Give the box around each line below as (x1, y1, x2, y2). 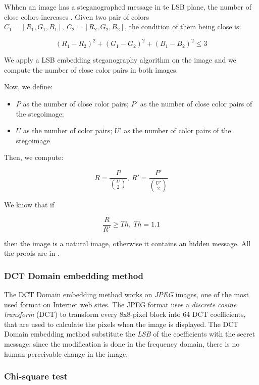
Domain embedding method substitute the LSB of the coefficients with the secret (4, 328, 255, 339)
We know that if (4, 199, 55, 209)
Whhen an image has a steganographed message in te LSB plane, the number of (4, 2, 251, 12)
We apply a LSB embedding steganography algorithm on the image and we (4, 54, 236, 65)
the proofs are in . (4, 248, 60, 258)
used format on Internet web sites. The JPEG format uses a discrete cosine (4, 299, 237, 309)
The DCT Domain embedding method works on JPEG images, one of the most (4, 289, 249, 299)
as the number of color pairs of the (124, 125, 231, 136)
